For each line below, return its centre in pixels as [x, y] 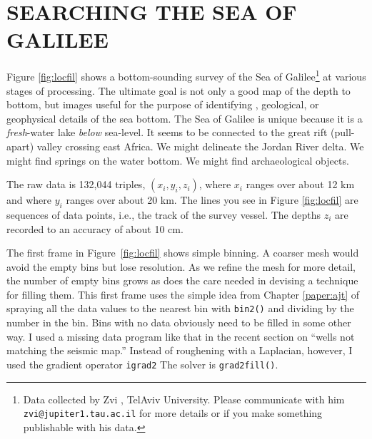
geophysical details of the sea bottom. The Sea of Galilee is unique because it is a [185, 118]
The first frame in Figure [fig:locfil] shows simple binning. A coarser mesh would [183, 253]
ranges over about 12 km [300, 184]
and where [29, 200]
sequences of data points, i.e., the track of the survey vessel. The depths [164, 214]
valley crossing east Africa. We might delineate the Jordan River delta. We [200, 146]
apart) [20, 146]
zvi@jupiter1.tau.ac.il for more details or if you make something [173, 413]
